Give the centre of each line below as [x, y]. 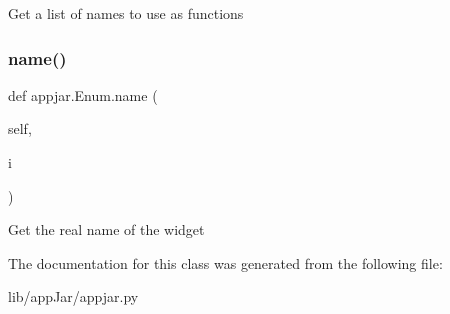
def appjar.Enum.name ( [83, 94]
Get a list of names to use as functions [126, 13]
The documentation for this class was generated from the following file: [225, 262]
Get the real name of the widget [106, 229]
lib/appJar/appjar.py [73, 296]
